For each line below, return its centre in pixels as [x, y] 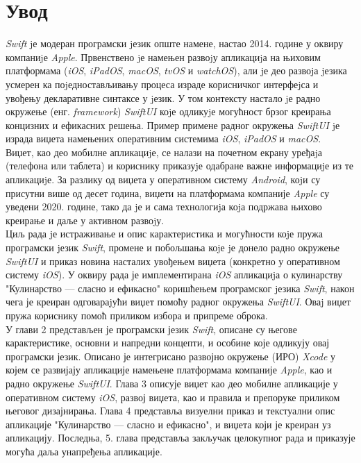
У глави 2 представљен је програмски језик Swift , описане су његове [151, 329]
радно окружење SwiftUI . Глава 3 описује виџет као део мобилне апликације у [172, 383]
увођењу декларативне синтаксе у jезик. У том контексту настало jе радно [163, 98]
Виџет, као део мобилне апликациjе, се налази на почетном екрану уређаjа [164, 152]
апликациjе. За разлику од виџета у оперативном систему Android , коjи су [163, 179]
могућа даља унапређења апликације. [84, 451]
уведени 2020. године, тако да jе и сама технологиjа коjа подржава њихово [164, 207]
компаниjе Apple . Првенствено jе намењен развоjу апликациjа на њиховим [163, 57]
